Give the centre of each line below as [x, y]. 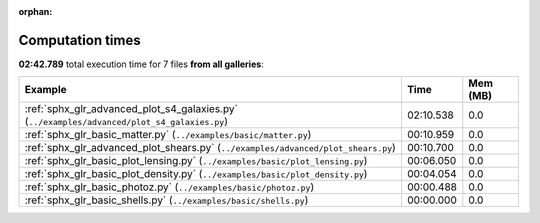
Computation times [79, 40]
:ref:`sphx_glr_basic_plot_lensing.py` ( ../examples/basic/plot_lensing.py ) [196, 161]
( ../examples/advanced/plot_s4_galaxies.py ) [126, 122]
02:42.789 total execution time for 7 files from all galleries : [141, 64]
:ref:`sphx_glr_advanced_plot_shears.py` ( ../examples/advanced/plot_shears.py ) [210, 148]
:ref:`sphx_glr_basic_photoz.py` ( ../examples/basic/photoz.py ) [169, 187]
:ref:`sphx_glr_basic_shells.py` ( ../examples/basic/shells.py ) [166, 200]
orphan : [35, 11]
